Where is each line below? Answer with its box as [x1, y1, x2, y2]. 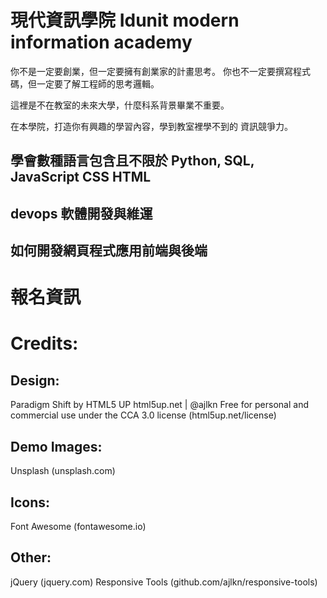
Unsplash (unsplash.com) [10, 465, 116, 477]
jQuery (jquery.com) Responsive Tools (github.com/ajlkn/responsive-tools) [10, 576, 318, 588]
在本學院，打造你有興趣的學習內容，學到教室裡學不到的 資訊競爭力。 [10, 120, 293, 132]
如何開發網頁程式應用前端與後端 [10, 242, 208, 260]
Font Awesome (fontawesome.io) [10, 520, 147, 532]
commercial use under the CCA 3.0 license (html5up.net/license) [10, 409, 277, 421]
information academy [10, 31, 193, 54]
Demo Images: [10, 438, 103, 455]
